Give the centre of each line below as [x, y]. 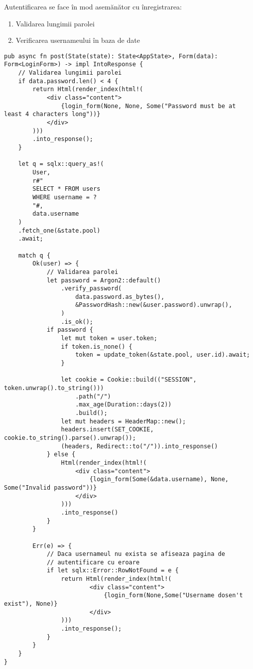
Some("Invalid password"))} [51, 487]
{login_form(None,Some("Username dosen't [173, 596]
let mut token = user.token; [109, 338]
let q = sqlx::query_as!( [61, 164]
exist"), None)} [31, 604]
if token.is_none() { [97, 346]
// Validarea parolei [82, 272]
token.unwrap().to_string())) [54, 388]
